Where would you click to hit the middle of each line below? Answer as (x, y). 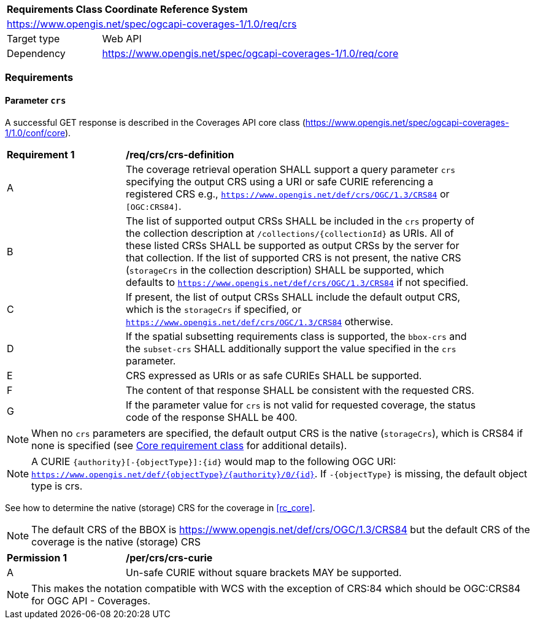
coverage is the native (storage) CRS (116, 541)
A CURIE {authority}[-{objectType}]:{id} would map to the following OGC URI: (214, 461)
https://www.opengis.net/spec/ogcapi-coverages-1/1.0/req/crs (152, 24)
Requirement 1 (41, 154)
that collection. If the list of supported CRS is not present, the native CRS (294, 257)
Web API (122, 39)
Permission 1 (37, 557)
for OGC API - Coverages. (91, 600)
